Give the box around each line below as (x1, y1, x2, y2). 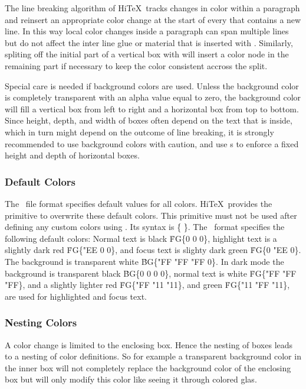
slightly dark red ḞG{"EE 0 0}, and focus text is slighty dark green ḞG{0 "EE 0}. (5, 244, 301, 256)
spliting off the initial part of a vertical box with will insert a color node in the (5, 48, 289, 60)
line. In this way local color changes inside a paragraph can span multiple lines (5, 25, 289, 37)
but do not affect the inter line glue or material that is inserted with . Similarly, (5, 36, 293, 48)
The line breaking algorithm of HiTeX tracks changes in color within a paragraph (5, 2, 300, 14)
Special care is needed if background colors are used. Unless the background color (5, 79, 299, 92)
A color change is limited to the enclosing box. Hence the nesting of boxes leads (5, 338, 293, 351)
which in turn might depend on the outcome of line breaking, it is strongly (5, 125, 274, 138)
